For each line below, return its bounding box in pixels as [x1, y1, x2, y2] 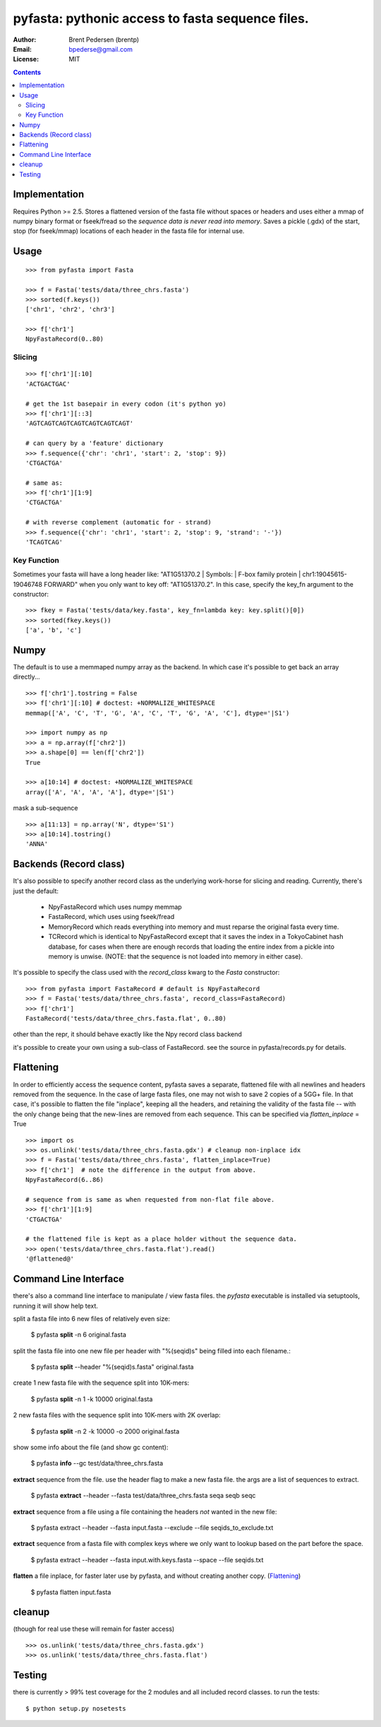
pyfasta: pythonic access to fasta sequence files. [13, 11, 310, 26]
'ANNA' [25, 840, 49, 848]
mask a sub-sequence [13, 804, 78, 812]
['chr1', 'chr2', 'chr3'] [25, 305, 116, 314]
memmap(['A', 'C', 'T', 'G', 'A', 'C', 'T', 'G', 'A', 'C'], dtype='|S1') [25, 709, 290, 717]
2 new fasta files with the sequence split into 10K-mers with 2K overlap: [13, 1411, 222, 1419]
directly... [13, 672, 40, 681]
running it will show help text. [13, 1301, 99, 1310]
